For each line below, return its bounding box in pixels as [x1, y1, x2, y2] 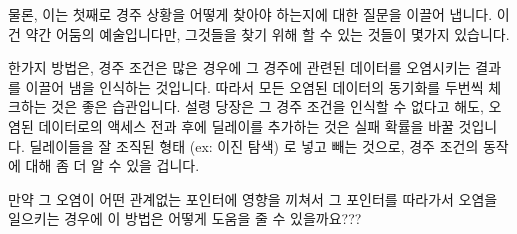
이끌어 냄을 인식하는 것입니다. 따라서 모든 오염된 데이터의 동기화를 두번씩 [25, 76, 484, 97]
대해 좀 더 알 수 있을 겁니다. [25, 155, 200, 176]
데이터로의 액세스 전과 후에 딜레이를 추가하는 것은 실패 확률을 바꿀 [38, 115, 454, 136]
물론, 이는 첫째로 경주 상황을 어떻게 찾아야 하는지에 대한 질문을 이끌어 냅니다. [8, 4, 493, 24]
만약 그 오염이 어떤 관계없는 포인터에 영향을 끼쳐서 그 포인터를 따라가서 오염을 [8, 188, 498, 209]
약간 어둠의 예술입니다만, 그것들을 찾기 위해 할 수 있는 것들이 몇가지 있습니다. [25, 23, 510, 44]
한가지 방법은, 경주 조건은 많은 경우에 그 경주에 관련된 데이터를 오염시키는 [8, 57, 471, 78]
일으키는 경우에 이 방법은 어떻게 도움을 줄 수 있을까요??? [8, 208, 362, 229]
